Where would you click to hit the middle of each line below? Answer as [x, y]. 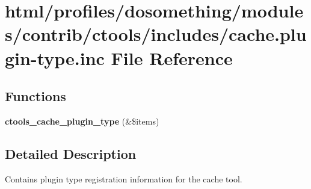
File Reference [172, 57]
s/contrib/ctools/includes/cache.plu [156, 34]
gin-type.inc [55, 57]
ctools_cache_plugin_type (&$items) [82, 121]
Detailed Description [71, 153]
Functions [35, 96]
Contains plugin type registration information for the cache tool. [124, 178]
